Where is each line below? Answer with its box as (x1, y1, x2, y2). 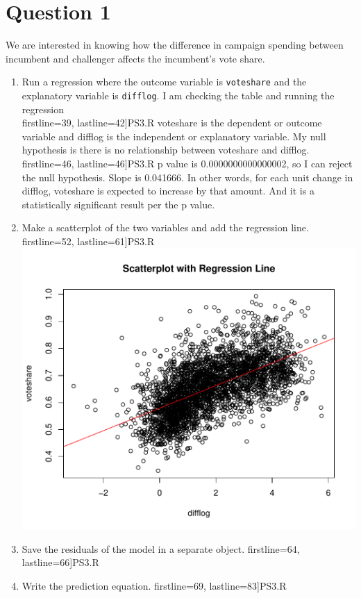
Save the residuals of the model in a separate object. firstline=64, (22, 541, 300, 556)
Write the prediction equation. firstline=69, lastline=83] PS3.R (22, 579, 287, 593)
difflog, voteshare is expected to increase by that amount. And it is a (22, 183, 314, 198)
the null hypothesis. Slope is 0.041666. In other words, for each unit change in (22, 169, 353, 184)
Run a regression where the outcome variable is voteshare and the (22, 74, 307, 89)
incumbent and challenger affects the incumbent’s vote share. (6, 51, 265, 65)
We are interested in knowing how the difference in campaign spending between (6, 38, 344, 52)
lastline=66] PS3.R (22, 555, 99, 570)
